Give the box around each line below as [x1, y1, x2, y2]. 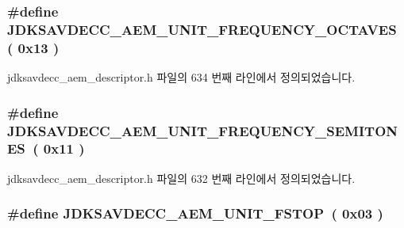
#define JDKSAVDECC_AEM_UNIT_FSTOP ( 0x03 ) [7, 203, 383, 223]
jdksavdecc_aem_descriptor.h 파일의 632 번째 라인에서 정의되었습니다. [7, 169, 356, 186]
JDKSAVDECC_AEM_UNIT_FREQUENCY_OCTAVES [7, 19, 397, 39]
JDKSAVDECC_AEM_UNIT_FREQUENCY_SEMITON [7, 120, 398, 140]
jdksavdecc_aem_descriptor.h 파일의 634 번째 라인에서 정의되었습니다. [7, 69, 356, 85]
